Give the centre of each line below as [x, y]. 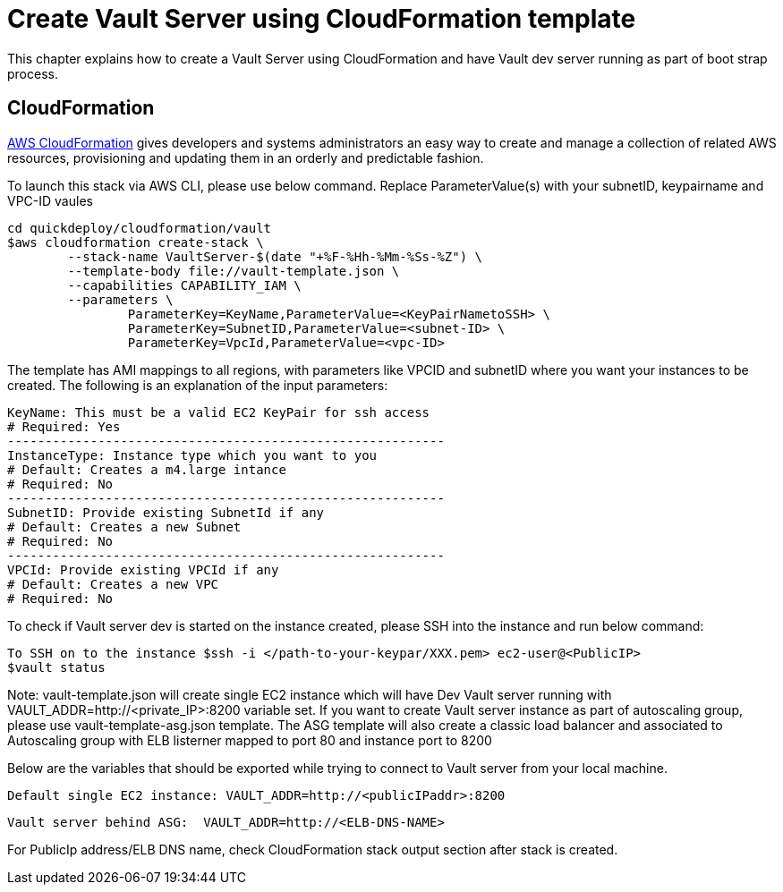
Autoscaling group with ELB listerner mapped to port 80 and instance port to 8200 [250, 740]
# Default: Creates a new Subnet [124, 527]
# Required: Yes [64, 426]
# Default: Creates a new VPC [113, 584]
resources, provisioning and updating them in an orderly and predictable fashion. [246, 157]
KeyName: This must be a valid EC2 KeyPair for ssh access [219, 412]
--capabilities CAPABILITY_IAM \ [184, 285]
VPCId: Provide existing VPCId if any [143, 569]
